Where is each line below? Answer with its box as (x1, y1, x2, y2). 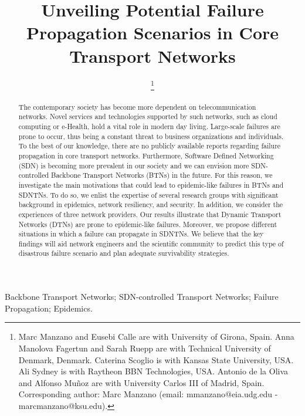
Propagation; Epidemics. (5, 302, 93, 314)
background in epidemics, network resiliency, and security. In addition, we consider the (18, 199, 283, 209)
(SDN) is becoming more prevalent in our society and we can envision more (18, 160, 249, 170)
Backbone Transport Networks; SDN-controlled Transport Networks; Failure (5, 290, 279, 303)
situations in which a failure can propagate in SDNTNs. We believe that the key (18, 229, 264, 239)
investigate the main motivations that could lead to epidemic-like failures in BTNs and (18, 180, 284, 190)
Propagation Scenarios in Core (26, 21, 279, 45)
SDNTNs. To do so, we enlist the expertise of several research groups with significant (18, 190, 279, 199)
